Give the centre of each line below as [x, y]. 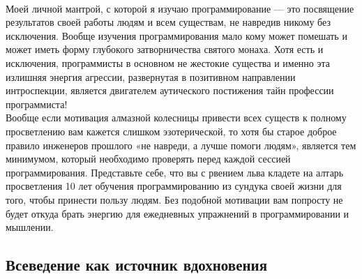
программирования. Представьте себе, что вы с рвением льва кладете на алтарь [175, 172]
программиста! [37, 104]
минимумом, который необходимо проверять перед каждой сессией [148, 159]
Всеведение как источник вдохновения [137, 265]
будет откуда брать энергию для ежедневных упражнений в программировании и [178, 213]
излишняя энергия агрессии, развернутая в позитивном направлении [151, 76]
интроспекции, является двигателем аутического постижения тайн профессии [170, 90]
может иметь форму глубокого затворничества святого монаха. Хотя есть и [165, 49]
